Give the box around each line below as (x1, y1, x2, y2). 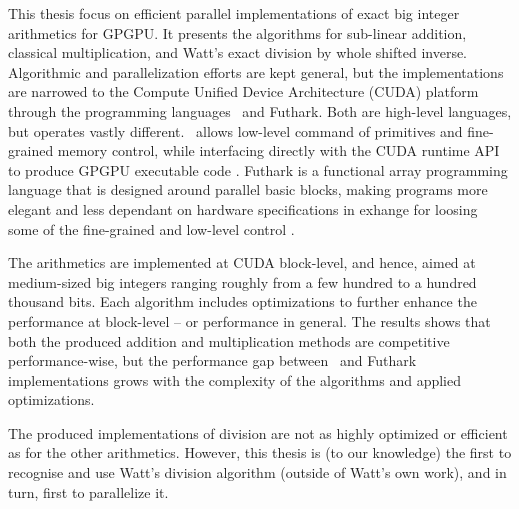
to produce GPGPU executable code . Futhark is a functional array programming (8, 159, 508, 180)
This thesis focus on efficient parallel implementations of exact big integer (8, 3, 460, 23)
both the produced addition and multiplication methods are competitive (8, 330, 450, 351)
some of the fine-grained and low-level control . (8, 218, 295, 239)
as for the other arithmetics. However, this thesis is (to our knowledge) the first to (8, 442, 512, 463)
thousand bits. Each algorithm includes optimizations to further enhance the (8, 291, 477, 312)
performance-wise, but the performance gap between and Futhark (8, 350, 417, 371)
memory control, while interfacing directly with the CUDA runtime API (57, 140, 500, 161)
